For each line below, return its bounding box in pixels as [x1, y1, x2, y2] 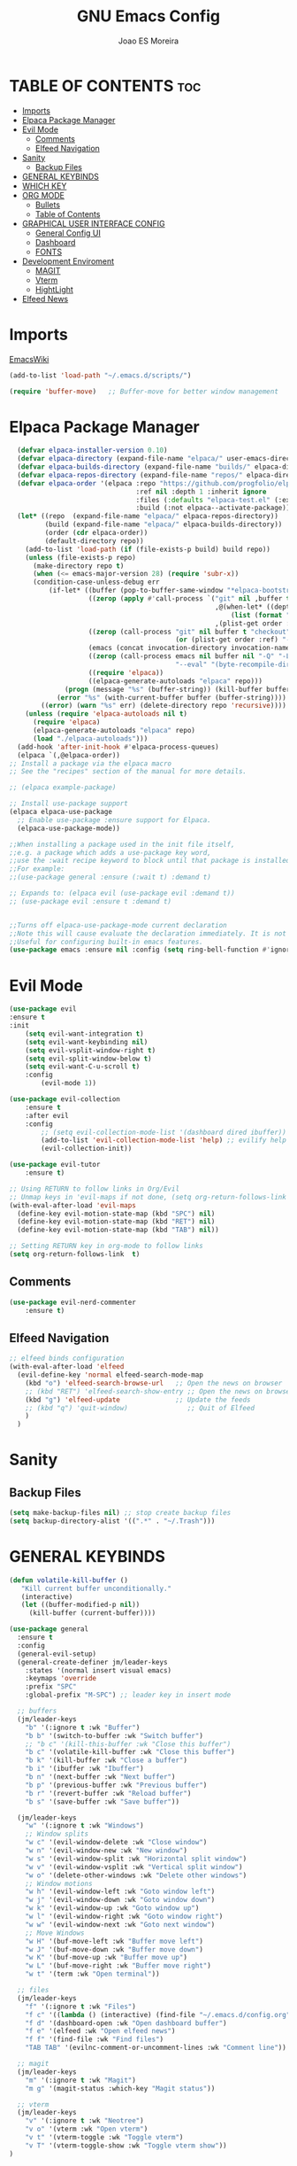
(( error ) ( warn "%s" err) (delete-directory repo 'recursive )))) [41, 702, 287, 710]
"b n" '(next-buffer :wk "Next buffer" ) [25, 1773, 176, 1782]
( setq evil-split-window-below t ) [25, 1054, 152, 1063]
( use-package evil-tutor [9, 1161, 101, 1169]
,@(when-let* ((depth [215, 602, 294, 611]
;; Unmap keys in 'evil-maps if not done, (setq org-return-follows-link [9, 1192, 287, 1201]
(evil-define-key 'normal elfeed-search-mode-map [17, 1370, 203, 1379]
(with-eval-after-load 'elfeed [9, 1362, 125, 1371]
